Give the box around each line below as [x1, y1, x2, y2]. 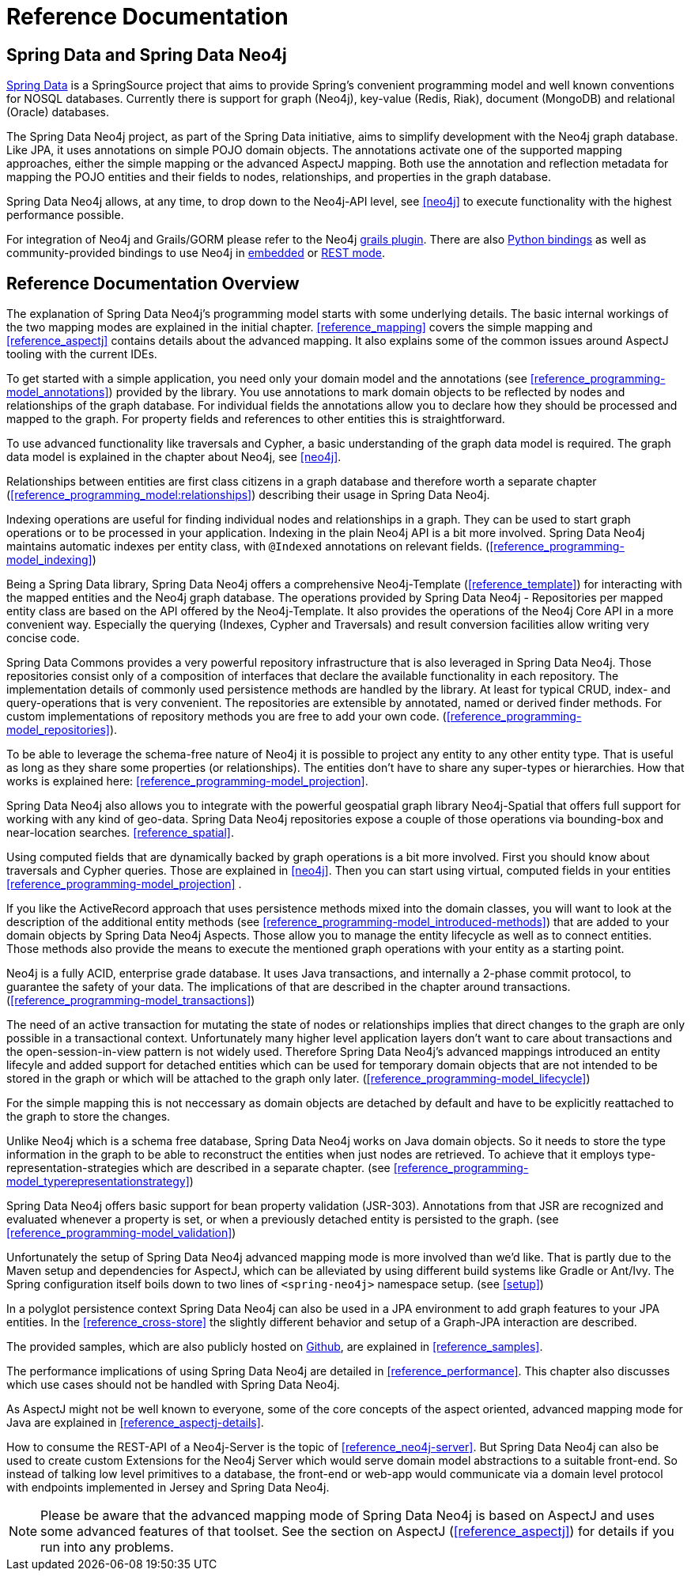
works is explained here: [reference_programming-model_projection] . [6, 774, 368, 788]
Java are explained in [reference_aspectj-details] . [6, 1416, 264, 1430]
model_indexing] [6, 553, 93, 567]
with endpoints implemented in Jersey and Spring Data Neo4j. [6, 1481, 330, 1495]
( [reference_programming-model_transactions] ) [6, 993, 255, 1008]
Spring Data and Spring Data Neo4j [6, 44, 287, 65]
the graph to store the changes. [6, 1110, 171, 1124]
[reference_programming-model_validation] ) [6, 1226, 236, 1240]
